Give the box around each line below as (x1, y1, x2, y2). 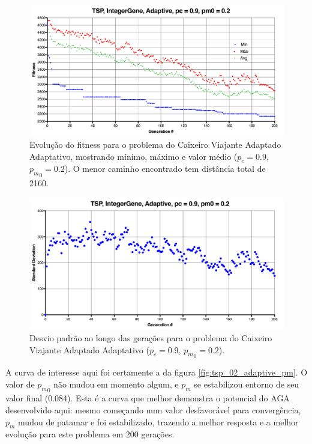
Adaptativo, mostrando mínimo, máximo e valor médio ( (29, 150, 238, 162)
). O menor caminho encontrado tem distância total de (64, 162, 266, 175)
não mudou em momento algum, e (53, 377, 179, 390)
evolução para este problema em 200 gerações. (5, 428, 175, 440)
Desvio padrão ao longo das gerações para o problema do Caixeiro (29, 332, 272, 344)
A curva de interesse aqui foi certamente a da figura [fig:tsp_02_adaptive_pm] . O (5, 366, 308, 379)
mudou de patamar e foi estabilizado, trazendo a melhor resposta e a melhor (18, 415, 299, 428)
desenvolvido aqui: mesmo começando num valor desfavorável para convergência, (5, 404, 301, 416)
